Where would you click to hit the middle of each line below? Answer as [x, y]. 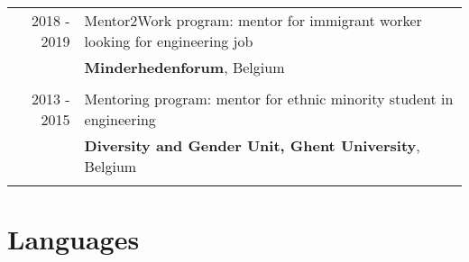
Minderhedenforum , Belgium [184, 67]
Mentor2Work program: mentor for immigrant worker [253, 20]
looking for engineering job [169, 41]
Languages [74, 239]
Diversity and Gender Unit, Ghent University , [252, 145]
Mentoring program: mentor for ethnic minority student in [269, 99]
